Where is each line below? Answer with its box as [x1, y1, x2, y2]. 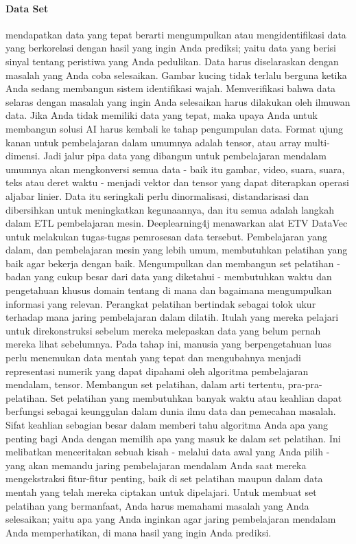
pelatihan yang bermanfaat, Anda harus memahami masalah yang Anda [5, 498, 309, 512]
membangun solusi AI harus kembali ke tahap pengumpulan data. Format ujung [5, 121, 344, 135]
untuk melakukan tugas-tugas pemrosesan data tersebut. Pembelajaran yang [5, 229, 327, 243]
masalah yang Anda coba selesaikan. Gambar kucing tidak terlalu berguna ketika [5, 67, 347, 82]
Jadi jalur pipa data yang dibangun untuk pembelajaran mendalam [43, 148, 327, 163]
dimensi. [5, 148, 40, 163]
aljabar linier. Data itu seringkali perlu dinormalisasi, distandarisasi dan [5, 188, 309, 203]
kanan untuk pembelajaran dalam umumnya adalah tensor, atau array [5, 135, 302, 149]
